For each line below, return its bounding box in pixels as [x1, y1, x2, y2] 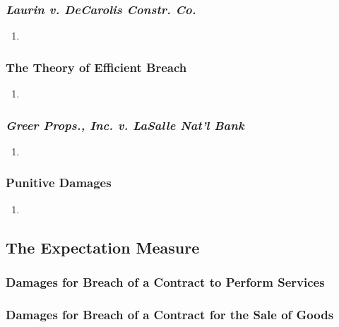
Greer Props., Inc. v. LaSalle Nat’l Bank [6, 116, 244, 133]
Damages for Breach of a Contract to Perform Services [6, 273, 325, 290]
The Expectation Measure [6, 236, 200, 258]
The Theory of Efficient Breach [6, 58, 187, 76]
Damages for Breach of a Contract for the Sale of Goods [6, 305, 334, 323]
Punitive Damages [6, 174, 112, 191]
